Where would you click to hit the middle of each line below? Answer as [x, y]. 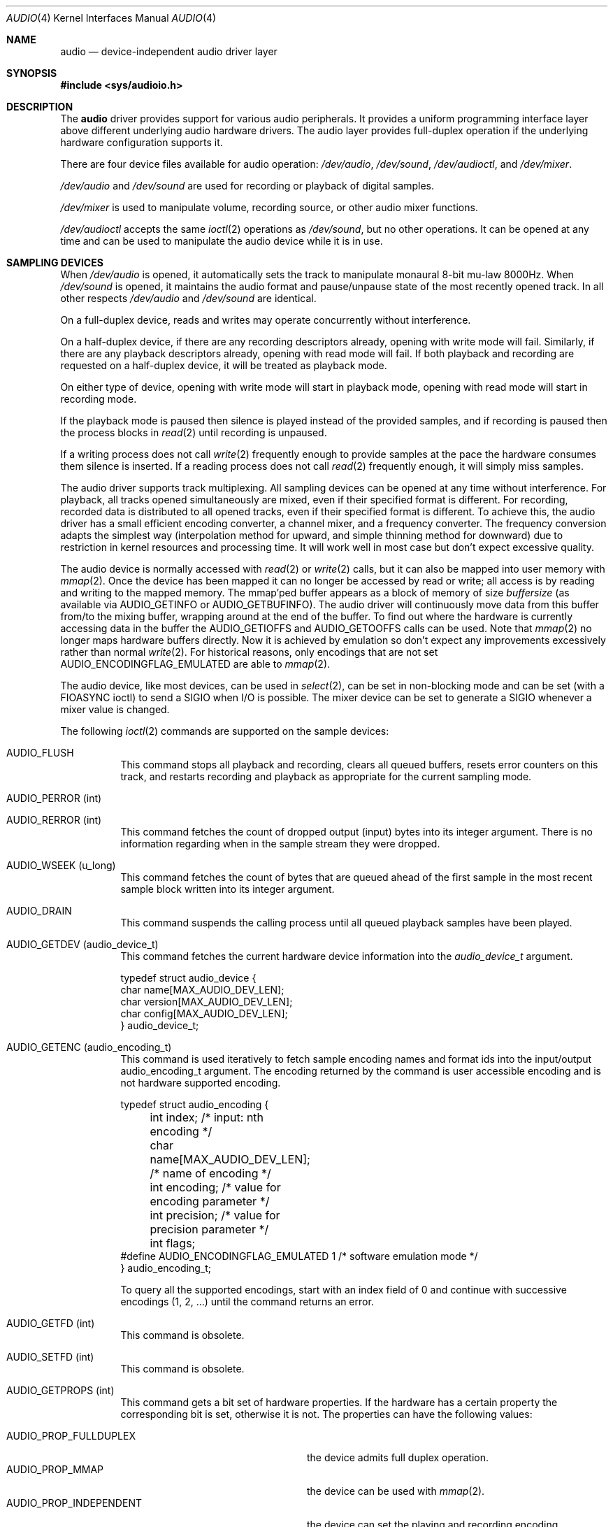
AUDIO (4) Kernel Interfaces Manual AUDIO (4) [111, 18]
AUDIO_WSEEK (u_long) [61, 865]
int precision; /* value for [215, 1215]
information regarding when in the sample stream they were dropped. [280, 844]
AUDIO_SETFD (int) [50, 1357]
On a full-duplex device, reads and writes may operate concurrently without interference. [266, 320]
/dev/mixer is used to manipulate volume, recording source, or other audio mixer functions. [269, 207]
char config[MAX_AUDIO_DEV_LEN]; [204, 1013]
